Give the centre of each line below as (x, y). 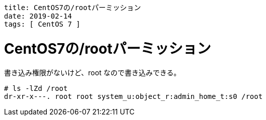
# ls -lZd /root (36, 88)
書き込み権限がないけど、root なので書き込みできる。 (93, 72)
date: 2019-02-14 (38, 16)
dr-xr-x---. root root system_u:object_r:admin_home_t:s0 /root (134, 96)
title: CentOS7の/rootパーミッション (73, 8)
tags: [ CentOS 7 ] (42, 24)
